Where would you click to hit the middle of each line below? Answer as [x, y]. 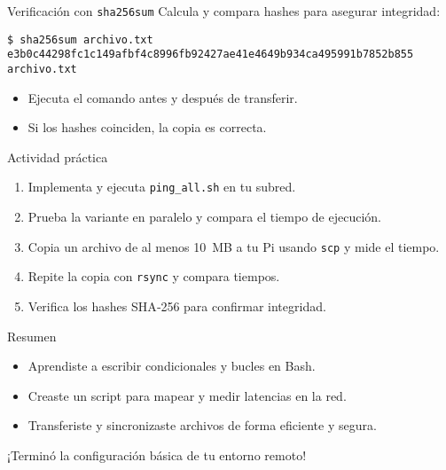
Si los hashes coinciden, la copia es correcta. [147, 127]
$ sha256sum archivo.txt [80, 39]
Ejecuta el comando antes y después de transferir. [163, 97]
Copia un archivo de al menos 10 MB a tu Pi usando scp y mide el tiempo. [234, 246]
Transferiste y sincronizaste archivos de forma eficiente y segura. [202, 425]
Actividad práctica [58, 157]
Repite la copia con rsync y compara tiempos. [154, 276]
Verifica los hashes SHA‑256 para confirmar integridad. [177, 305]
